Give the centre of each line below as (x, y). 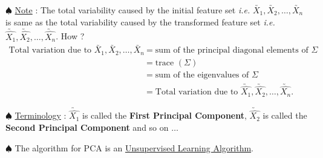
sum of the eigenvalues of (202, 75)
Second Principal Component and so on (87, 127)
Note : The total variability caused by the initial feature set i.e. (132, 10)
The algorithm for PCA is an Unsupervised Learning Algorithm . (134, 147)
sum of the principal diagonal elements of (232, 51)
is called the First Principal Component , (165, 115)
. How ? (70, 36)
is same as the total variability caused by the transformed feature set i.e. (140, 21)
